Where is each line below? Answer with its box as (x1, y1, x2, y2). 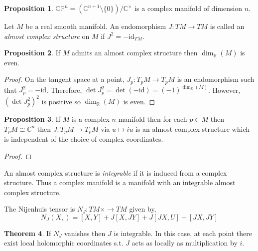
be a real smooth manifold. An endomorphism (25, 21, 166, 31)
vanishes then (64, 228, 106, 238)
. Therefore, (46, 84, 82, 95)
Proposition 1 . (4, 3, 53, 13)
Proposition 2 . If (4, 47, 60, 58)
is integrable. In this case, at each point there (114, 228, 253, 238)
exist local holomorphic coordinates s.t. (4, 238, 124, 248)
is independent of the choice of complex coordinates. (4, 134, 163, 144)
